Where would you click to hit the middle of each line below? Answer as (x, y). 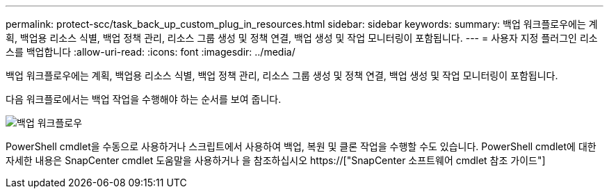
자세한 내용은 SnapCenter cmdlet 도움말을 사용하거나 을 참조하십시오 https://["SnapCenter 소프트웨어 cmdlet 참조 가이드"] (276, 160)
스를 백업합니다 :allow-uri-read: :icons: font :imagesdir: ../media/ (151, 52)
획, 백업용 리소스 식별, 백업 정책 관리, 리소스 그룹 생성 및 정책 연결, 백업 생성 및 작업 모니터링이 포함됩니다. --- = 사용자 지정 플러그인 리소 (302, 38)
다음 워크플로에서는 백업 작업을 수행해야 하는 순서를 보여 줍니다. (144, 99)
